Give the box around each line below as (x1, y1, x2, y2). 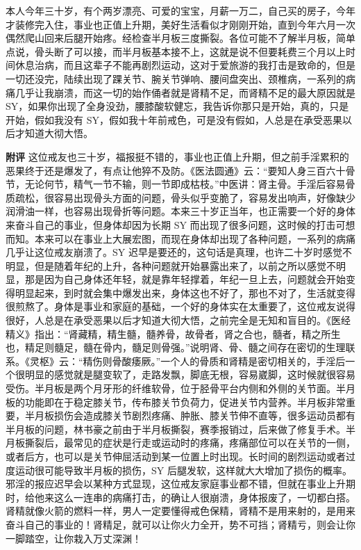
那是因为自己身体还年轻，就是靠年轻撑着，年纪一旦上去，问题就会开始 (24, 272, 346, 286)
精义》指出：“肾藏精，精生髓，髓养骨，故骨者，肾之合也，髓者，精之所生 (6, 326, 341, 341)
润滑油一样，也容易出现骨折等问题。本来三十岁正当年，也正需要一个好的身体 (6, 204, 355, 218)
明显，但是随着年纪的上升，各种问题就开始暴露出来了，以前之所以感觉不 (6, 258, 336, 273)
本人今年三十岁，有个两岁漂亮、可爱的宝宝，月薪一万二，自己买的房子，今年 (6, 3, 355, 17)
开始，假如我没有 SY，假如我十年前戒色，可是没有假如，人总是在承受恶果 (6, 112, 342, 127)
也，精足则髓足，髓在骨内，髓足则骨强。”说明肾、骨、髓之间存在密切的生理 (6, 340, 346, 355)
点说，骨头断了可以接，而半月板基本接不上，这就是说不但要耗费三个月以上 (6, 44, 346, 58)
